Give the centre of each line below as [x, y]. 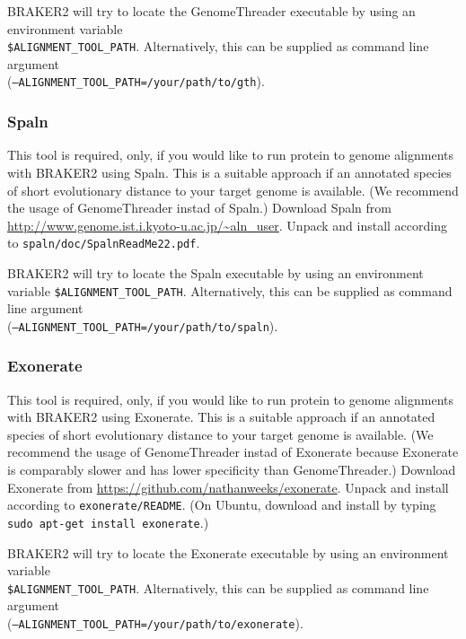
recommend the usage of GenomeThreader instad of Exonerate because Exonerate [233, 452]
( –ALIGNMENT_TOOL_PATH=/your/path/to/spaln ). [143, 325]
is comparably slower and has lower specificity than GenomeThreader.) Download [232, 470]
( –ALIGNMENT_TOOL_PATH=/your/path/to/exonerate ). [155, 622]
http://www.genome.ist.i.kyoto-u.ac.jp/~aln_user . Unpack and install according [227, 225]
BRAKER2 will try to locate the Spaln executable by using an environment [215, 272]
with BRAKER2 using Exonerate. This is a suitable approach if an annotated [221, 417]
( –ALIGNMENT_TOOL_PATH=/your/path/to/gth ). [136, 81]
